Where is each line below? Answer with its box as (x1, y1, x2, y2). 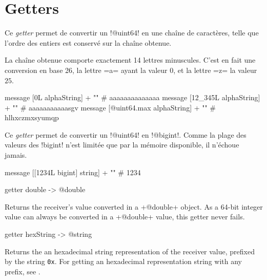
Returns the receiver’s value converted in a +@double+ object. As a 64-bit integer (5, 201, 263, 212)
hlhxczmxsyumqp (5, 112, 59, 123)
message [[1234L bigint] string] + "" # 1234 (5, 166, 141, 177)
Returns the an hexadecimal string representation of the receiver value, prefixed (5, 246, 255, 256)
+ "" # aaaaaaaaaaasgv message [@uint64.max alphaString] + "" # (5, 102, 216, 113)
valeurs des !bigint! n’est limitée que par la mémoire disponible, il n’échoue (5, 139, 239, 150)
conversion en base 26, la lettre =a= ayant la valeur (5, 64, 168, 75)
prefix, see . (5, 266, 40, 276)
